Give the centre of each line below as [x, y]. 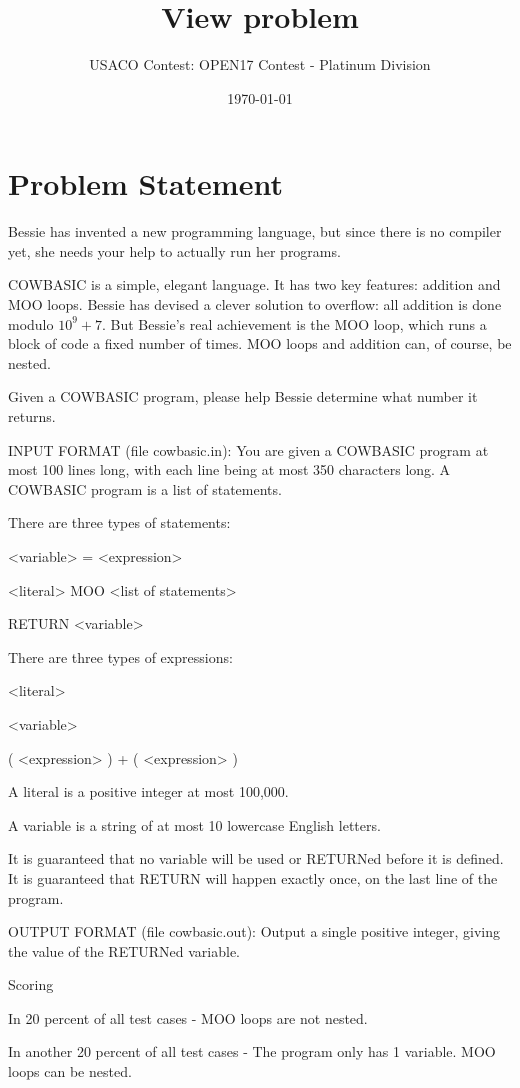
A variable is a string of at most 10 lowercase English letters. [194, 824]
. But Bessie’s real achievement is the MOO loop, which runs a [294, 323]
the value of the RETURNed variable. [124, 950]
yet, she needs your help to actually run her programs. [174, 250]
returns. [32, 416]
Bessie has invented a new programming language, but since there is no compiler [255, 231]
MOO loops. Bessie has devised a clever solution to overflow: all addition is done [255, 304]
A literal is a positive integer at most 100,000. [148, 791]
